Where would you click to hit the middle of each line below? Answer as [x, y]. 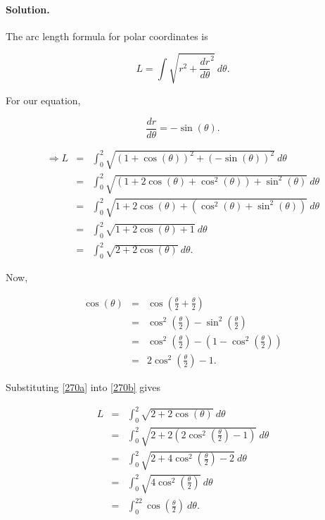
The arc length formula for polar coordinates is [107, 36]
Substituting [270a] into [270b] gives [83, 386]
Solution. [28, 9]
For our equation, [43, 100]
